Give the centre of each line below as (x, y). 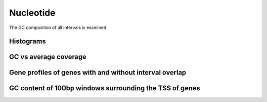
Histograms (28, 41)
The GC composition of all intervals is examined (58, 27)
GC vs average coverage (48, 57)
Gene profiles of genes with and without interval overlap (98, 73)
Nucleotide (32, 13)
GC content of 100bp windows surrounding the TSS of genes (105, 88)
